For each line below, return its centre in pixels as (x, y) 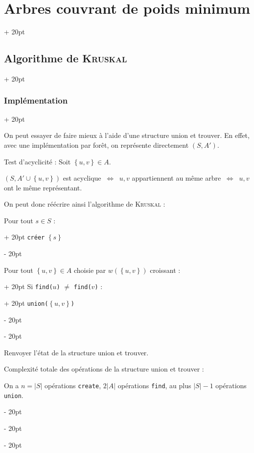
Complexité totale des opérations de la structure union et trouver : (104, 369)
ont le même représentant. (43, 187)
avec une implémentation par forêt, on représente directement (96, 145)
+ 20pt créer (24, 237)
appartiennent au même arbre (176, 178)
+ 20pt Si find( (28, 286)
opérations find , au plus (154, 386)
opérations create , (73, 386)
